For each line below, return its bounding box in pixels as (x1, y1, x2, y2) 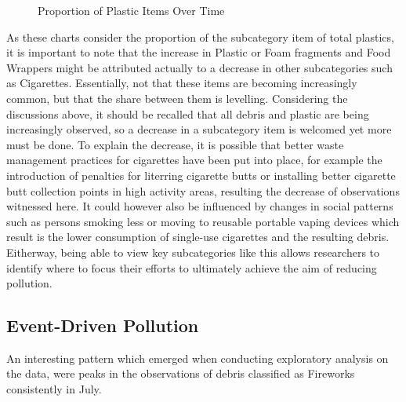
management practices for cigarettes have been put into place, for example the (6, 152, 382, 168)
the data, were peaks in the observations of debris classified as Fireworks (6, 365, 355, 382)
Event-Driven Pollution (6, 313, 199, 338)
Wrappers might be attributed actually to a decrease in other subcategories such (6, 59, 393, 75)
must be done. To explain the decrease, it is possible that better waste (6, 136, 344, 152)
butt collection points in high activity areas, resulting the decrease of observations (6, 182, 400, 199)
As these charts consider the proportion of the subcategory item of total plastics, (6, 28, 394, 45)
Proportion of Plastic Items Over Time (38, 2, 225, 18)
